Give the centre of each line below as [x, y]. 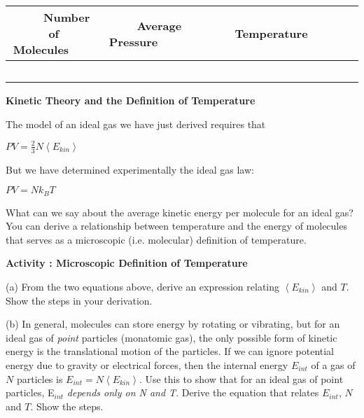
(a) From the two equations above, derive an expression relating [143, 286]
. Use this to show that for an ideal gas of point [241, 378]
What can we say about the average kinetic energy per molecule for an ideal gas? [180, 212]
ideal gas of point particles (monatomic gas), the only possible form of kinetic [171, 337]
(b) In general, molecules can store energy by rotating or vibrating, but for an [173, 324]
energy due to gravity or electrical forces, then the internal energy [147, 364]
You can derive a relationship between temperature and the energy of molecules [176, 226]
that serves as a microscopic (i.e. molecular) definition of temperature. [156, 239]
